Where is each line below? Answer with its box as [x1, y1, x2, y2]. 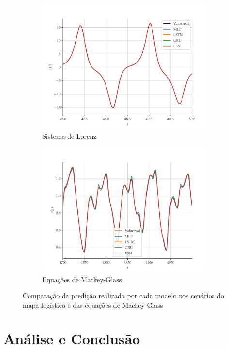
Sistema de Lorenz [42, 130, 97, 141]
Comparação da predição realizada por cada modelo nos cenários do [23, 290, 224, 301]
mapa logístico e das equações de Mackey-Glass [23, 300, 163, 310]
